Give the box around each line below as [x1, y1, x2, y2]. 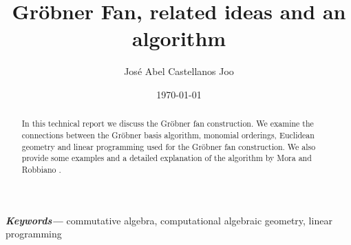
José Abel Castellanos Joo [124, 64, 234, 78]
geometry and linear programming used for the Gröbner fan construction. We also [21, 140, 316, 152]
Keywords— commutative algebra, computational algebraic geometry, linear [6, 213, 332, 227]
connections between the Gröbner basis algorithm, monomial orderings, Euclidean [21, 129, 315, 140]
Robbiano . [21, 163, 61, 175]
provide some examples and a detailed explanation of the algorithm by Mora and [21, 152, 312, 164]
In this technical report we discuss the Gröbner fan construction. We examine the [21, 118, 314, 129]
